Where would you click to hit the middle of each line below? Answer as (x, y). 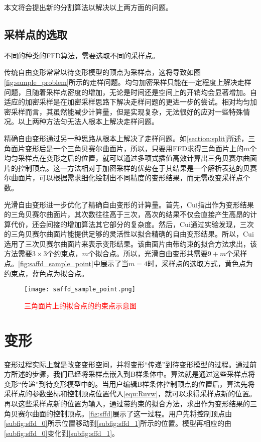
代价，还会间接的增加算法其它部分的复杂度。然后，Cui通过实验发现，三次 (132, 224)
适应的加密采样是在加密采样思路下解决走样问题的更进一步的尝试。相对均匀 (127, 102)
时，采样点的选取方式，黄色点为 (200, 263)
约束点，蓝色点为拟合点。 (46, 273)
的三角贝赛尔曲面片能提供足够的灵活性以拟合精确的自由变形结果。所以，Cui (129, 234)
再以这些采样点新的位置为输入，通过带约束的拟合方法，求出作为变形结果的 (127, 404)
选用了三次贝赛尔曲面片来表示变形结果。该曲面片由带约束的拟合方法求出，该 (130, 243)
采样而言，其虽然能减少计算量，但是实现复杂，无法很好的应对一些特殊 (127, 111)
